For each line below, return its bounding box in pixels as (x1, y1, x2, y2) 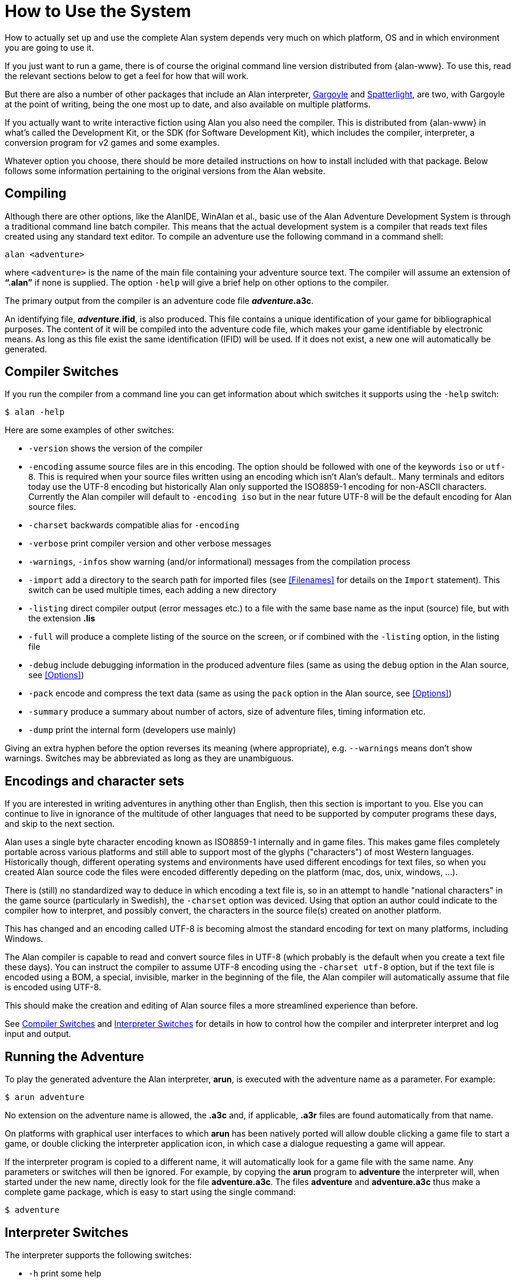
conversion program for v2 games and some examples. (5, 137, 220, 148)
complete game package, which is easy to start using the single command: (5, 1187, 296, 1197)
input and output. (5, 1029, 71, 1039)
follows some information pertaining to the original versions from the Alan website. (5, 165, 326, 176)
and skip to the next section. (5, 819, 115, 829)
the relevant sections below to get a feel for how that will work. (5, 70, 249, 81)
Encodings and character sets (5, 773, 185, 788)
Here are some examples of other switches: (5, 425, 174, 436)
